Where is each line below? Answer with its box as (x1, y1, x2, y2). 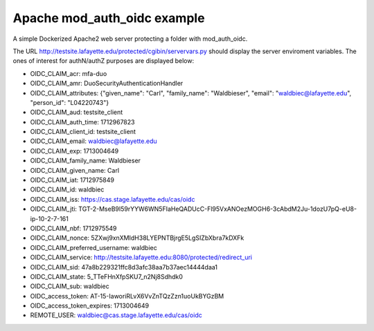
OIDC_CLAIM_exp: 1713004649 (30, 146, 119, 155)
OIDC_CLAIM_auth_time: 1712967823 (30, 117, 135, 126)
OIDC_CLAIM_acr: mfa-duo (30, 69, 107, 77)
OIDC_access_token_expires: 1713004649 (30, 301, 149, 310)
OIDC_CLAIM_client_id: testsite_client (30, 128, 136, 136)
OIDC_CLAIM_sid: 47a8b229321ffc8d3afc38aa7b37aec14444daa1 (30, 263, 218, 271)
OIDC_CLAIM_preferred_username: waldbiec (30, 243, 157, 252)
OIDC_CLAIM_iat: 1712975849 (30, 176, 114, 185)
